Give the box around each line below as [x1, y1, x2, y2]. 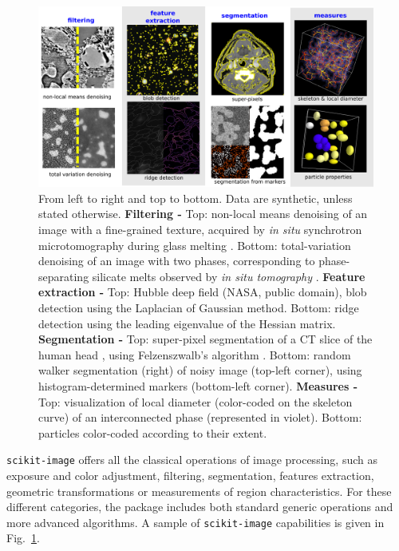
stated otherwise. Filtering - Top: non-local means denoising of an [38, 205, 368, 222]
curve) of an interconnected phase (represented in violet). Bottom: [38, 409, 362, 426]
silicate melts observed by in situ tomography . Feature [92, 268, 365, 284]
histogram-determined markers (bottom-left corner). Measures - [38, 377, 358, 394]
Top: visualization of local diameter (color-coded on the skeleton [38, 393, 353, 410]
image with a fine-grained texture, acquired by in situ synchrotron [38, 221, 362, 238]
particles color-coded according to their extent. [38, 424, 267, 441]
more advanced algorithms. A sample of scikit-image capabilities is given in [6, 513, 385, 530]
